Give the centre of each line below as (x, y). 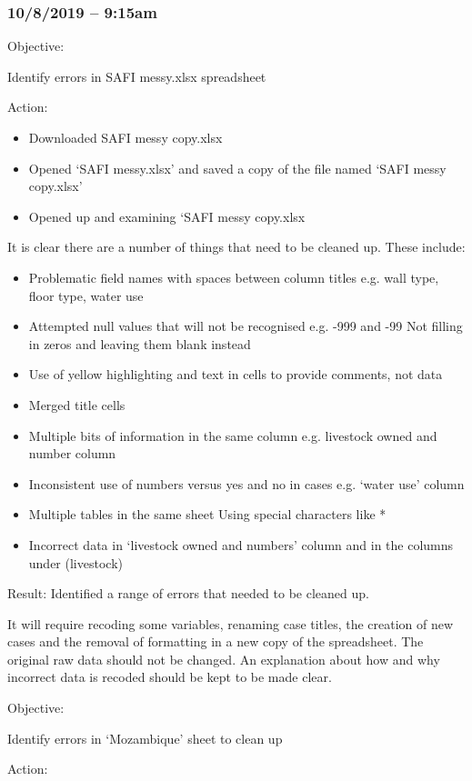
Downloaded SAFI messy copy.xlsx (126, 137)
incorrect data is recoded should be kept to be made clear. (170, 677)
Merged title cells (77, 404)
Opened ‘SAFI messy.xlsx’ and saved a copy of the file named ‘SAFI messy (237, 168)
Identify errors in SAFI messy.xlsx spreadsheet (137, 76)
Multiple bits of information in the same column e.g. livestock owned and (233, 435)
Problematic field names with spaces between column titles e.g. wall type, (234, 277)
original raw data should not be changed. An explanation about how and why (224, 659)
